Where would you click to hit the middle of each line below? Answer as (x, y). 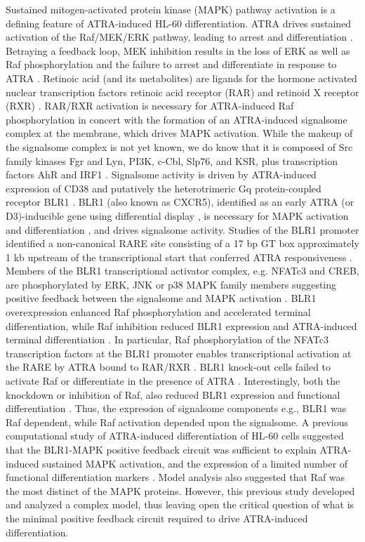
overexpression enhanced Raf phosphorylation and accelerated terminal (158, 312)
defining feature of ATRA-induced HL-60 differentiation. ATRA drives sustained (179, 23)
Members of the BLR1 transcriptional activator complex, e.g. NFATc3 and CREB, (182, 271)
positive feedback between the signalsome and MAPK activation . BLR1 (161, 298)
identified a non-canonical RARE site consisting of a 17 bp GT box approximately (182, 243)
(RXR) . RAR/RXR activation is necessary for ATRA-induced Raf (150, 106)
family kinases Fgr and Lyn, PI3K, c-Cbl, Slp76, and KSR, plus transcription (172, 160)
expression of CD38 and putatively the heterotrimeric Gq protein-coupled (164, 188)
